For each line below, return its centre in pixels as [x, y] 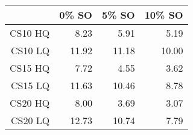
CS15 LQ [30, 85]
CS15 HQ [30, 68]
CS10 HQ [30, 33]
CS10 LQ [30, 50]
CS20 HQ [30, 103]
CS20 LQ [30, 120]
